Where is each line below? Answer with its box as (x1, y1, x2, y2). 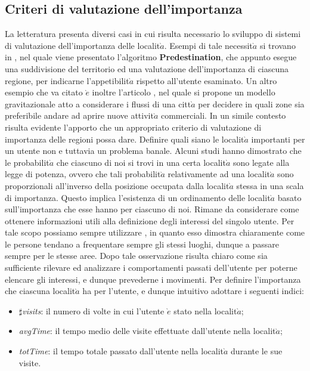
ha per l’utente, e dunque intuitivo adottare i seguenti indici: (82, 285, 304, 297)
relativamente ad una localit (168, 168, 271, 180)
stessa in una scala (236, 179, 304, 191)
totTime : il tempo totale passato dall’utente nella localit (18, 345, 224, 357)
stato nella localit (173, 304, 237, 317)
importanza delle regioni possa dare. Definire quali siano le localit (5, 132, 244, 145)
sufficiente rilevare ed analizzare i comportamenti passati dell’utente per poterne (5, 261, 297, 274)
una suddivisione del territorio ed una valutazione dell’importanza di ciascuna (5, 62, 289, 75)
